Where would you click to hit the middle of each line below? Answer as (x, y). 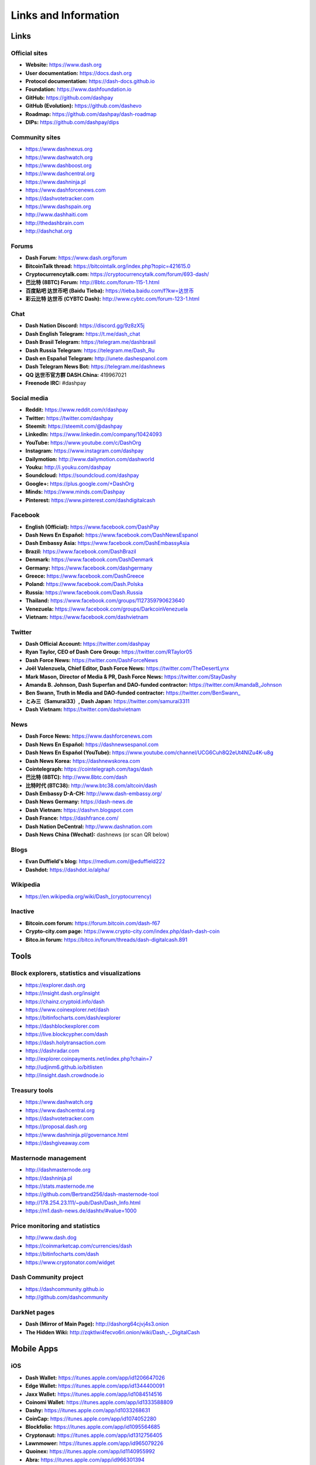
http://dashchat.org (49, 231)
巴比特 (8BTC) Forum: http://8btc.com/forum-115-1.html (92, 282)
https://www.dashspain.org (58, 206)
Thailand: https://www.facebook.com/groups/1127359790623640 (105, 601)
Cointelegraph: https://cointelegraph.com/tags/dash (89, 769)
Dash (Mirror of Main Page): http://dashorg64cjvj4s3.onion (97, 1324)
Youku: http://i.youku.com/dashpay (68, 467)
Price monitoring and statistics (56, 1226)
